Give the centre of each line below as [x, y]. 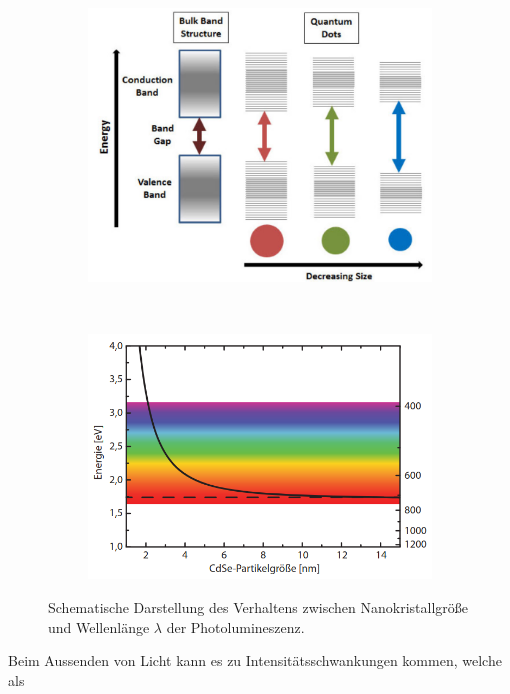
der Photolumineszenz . [235, 626]
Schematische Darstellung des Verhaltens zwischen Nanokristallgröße [258, 606]
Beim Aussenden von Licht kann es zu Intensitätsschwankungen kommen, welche [255, 660]
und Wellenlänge [99, 626]
